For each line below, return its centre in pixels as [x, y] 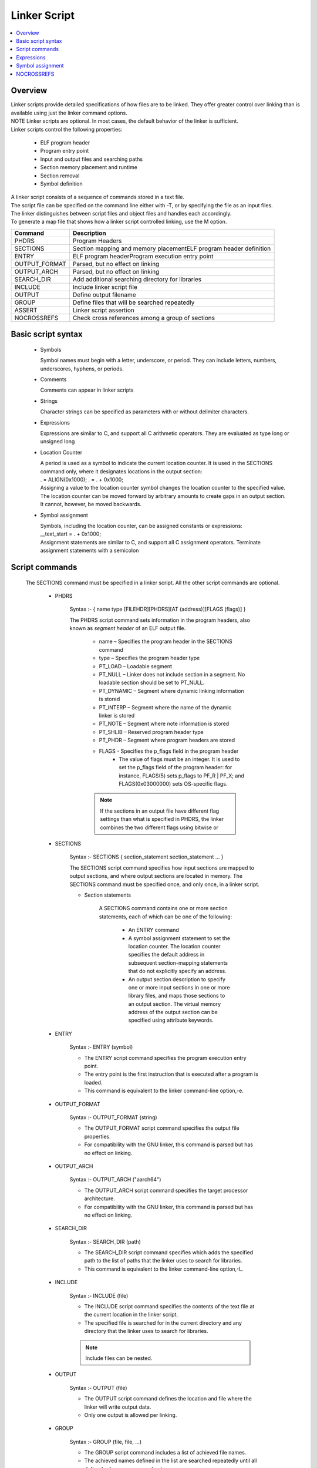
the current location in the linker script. [131, 1315]
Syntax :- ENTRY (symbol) [101, 1047]
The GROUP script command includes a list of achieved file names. [165, 1453]
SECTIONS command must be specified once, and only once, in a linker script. [164, 884]
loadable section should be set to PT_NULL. [152, 683]
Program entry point [65, 151]
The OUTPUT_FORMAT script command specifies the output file [162, 1128]
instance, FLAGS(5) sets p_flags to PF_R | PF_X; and [182, 776]
